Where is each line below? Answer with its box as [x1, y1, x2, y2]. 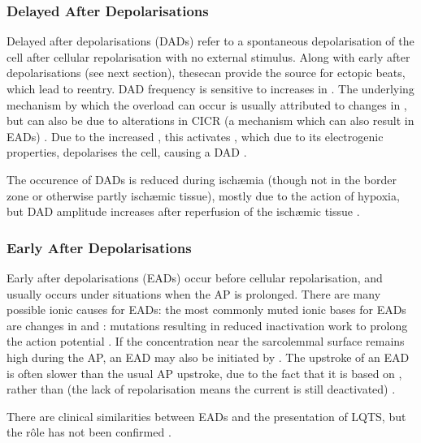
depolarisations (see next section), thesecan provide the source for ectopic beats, [7, 64, 406, 81]
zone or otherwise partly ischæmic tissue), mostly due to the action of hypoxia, [7, 187, 400, 204]
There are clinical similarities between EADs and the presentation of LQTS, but [7, 407, 406, 424]
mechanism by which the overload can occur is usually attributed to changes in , [7, 96, 407, 113]
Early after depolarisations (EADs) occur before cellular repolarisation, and [7, 269, 383, 286]
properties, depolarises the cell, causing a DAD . [7, 144, 247, 161]
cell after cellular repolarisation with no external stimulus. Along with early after [7, 48, 410, 65]
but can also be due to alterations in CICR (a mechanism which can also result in [7, 112, 414, 129]
